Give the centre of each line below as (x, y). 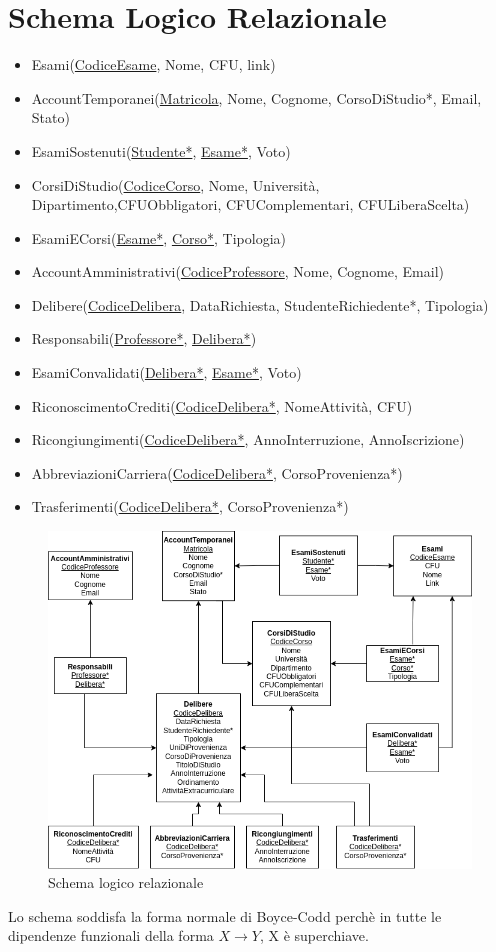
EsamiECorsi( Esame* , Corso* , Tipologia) (158, 237)
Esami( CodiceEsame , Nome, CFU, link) (153, 64)
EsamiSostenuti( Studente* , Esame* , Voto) (161, 150)
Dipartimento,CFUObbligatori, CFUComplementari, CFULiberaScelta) (250, 204)
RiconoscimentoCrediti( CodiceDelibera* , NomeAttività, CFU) (222, 405)
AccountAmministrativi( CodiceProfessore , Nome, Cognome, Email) (237, 271)
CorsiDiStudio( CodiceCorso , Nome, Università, (175, 184)
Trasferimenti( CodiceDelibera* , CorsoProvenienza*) (190, 506)
